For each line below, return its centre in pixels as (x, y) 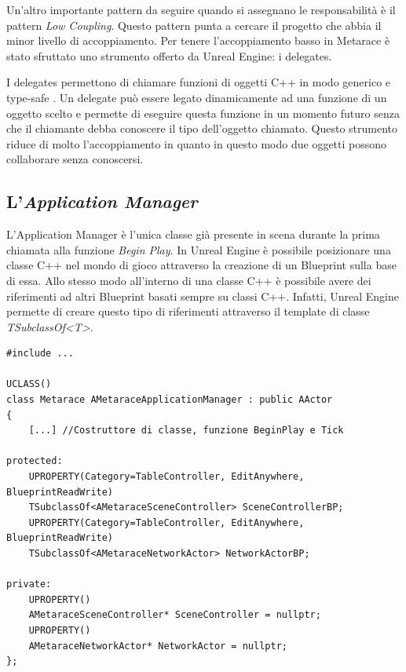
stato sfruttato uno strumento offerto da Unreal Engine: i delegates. (169, 55)
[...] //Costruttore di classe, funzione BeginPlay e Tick (186, 431)
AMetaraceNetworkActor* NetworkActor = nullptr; (158, 646)
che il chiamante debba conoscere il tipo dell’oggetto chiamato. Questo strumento (202, 128)
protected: (35, 461)
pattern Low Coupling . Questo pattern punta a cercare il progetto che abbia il (194, 25)
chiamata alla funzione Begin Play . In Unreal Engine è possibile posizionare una (199, 249)
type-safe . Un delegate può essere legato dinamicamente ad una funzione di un (197, 97)
